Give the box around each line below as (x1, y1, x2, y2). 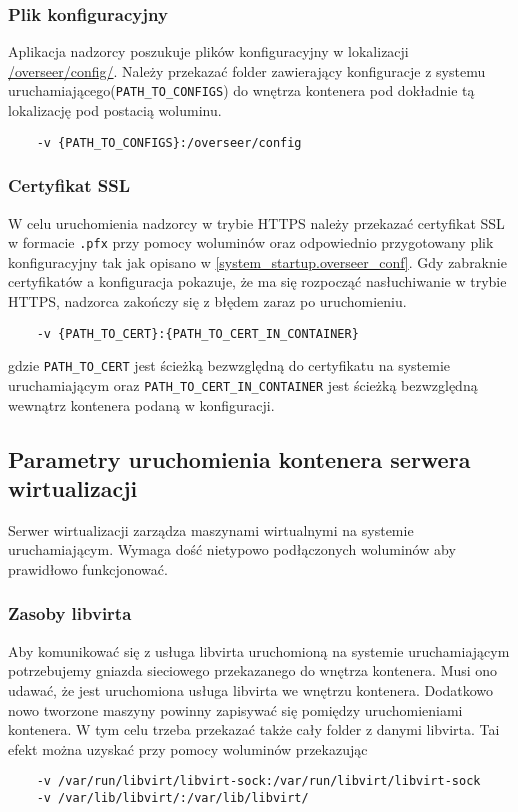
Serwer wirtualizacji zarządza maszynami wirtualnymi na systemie (8, 519, 414, 540)
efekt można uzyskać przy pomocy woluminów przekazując (8, 738, 368, 759)
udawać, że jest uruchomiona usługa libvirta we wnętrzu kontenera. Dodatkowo (8, 679, 494, 700)
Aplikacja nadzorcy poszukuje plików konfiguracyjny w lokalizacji (8, 41, 409, 62)
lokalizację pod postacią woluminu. (8, 100, 222, 121)
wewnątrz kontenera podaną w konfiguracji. (8, 394, 275, 415)
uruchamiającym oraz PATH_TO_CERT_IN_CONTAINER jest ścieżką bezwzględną (8, 374, 478, 395)
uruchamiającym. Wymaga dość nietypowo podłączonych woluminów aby (8, 539, 456, 560)
